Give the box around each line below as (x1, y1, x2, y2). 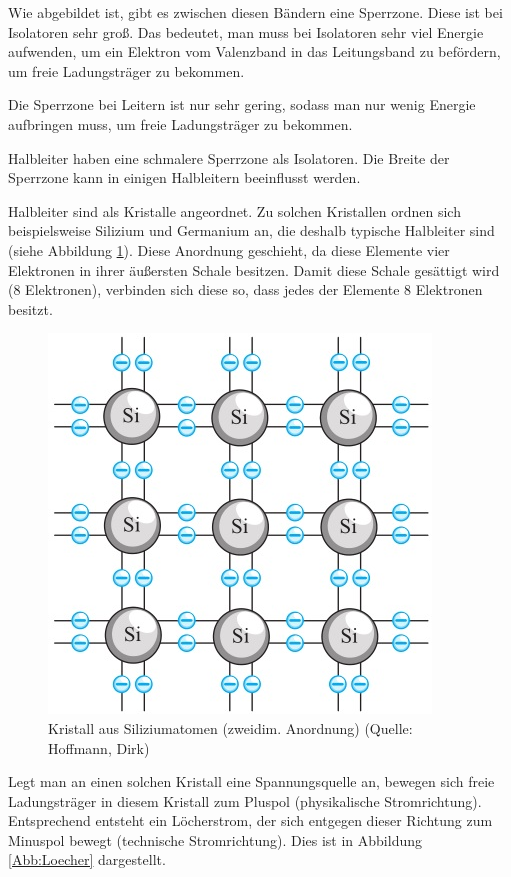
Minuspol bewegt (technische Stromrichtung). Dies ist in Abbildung (8, 829, 423, 850)
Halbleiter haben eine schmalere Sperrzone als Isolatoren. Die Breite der (8, 147, 450, 168)
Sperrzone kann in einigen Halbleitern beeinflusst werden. (8, 167, 361, 188)
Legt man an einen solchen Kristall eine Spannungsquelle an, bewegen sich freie (8, 771, 495, 792)
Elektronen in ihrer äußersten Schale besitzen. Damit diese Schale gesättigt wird (8, 259, 500, 280)
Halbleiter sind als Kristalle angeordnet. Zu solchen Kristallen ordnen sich (8, 200, 461, 221)
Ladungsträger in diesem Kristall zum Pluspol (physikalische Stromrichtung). (8, 790, 482, 811)
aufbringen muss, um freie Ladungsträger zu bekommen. (8, 113, 353, 134)
